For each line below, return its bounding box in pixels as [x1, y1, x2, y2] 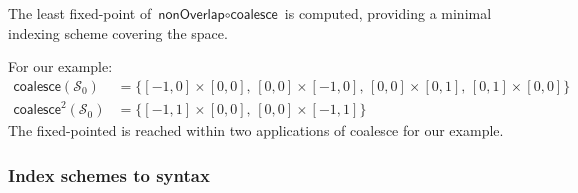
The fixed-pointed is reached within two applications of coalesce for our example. [8, 120, 504, 141]
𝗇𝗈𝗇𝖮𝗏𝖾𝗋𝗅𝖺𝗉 [158, 8, 225, 22]
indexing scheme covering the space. [8, 22, 228, 43]
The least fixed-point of [8, 3, 152, 23]
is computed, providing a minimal [284, 3, 492, 23]
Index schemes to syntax [8, 162, 210, 187]
